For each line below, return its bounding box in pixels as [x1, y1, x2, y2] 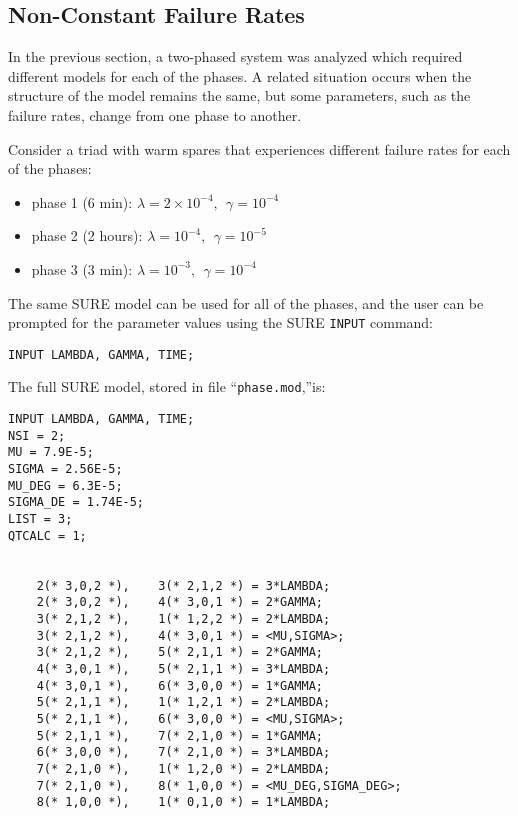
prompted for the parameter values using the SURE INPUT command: [8, 312, 434, 333]
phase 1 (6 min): [31, 191, 133, 212]
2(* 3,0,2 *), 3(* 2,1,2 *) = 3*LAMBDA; [36, 578, 331, 593]
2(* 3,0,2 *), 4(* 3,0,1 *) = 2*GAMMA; [36, 595, 323, 610]
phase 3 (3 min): [31, 258, 133, 279]
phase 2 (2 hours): [31, 225, 143, 246]
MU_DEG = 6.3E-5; [8, 478, 123, 493]
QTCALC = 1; [8, 528, 87, 543]
